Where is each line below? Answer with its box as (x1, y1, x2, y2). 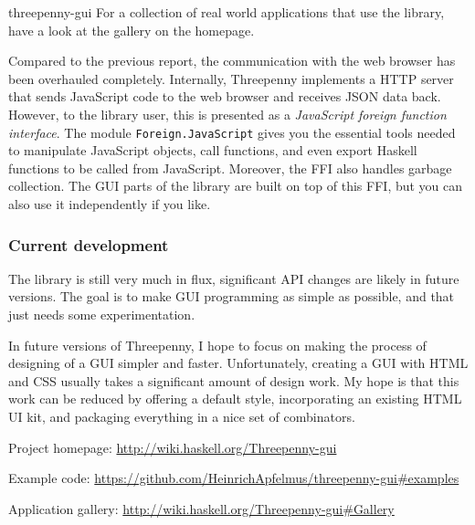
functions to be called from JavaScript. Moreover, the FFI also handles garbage (8, 158, 452, 177)
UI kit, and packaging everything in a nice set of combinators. (8, 406, 355, 425)
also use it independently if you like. (8, 194, 211, 213)
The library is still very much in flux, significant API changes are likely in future (8, 268, 459, 288)
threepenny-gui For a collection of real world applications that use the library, (8, 3, 445, 21)
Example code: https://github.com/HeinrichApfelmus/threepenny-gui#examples (8, 468, 459, 488)
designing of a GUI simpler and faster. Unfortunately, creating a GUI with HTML (8, 353, 469, 373)
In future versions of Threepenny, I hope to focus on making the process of (8, 335, 427, 354)
